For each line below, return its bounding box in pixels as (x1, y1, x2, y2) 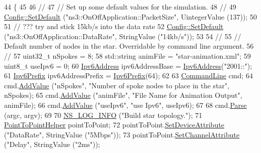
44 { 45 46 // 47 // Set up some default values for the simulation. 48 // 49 (4, 2, 236, 12)
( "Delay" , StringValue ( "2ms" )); (4, 139, 100, 149)
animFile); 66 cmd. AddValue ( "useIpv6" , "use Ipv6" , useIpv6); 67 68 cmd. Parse (4, 99, 247, 110)
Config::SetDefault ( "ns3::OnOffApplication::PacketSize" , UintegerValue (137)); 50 (4, 11, 257, 22)
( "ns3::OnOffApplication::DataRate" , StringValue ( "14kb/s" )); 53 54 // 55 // (4, 31, 241, 41)
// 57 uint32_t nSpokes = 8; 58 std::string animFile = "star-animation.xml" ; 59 (4, 50, 251, 61)
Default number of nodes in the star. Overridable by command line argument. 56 (4, 41, 254, 51)
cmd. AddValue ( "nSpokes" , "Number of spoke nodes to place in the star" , (4, 80, 230, 90)
